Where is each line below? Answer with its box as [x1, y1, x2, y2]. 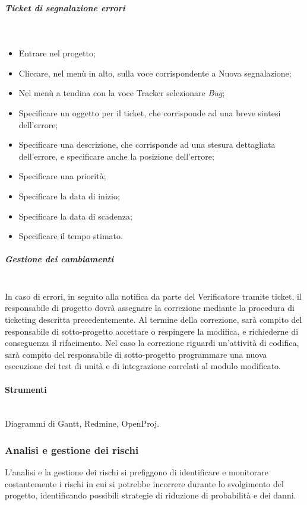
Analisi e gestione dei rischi [5, 442, 139, 457]
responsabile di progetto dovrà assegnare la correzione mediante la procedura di [5, 301, 295, 314]
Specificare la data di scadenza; [18, 209, 132, 222]
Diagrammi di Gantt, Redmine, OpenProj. [5, 417, 160, 430]
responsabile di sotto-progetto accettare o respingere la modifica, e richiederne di [5, 325, 299, 337]
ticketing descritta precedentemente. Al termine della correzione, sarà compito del [5, 313, 302, 326]
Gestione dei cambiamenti [5, 253, 114, 265]
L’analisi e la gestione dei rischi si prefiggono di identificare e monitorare [5, 466, 269, 478]
